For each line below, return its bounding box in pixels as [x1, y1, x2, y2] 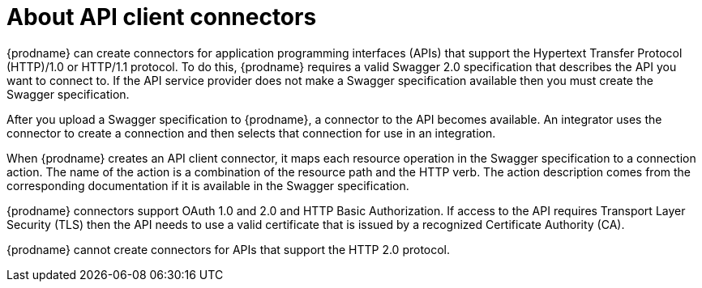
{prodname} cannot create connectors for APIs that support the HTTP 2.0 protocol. [6, 242, 451, 256]
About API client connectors [6, 3, 317, 31]
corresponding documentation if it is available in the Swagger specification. [6, 178, 409, 193]
